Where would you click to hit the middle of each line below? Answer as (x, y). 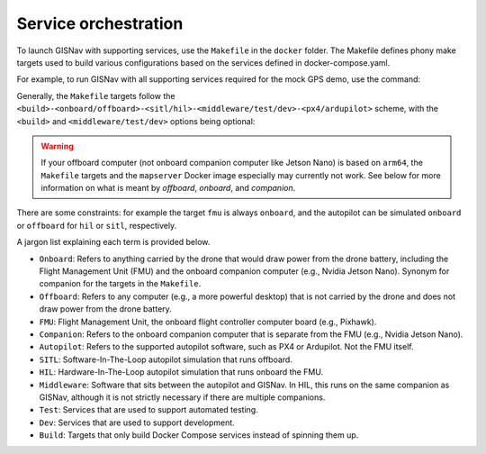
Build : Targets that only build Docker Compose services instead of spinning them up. (199, 435)
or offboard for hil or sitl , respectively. (97, 225)
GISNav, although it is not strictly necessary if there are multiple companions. (182, 397)
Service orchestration (100, 23)
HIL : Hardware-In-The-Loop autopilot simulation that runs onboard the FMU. (181, 372)
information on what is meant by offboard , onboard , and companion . (168, 188)
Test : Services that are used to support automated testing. (148, 410)
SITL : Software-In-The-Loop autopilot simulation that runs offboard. (166, 359)
